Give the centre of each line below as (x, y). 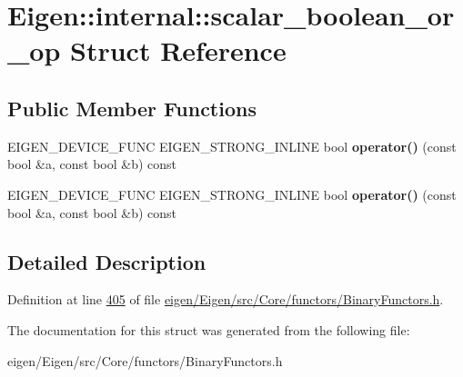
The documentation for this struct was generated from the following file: (209, 329)
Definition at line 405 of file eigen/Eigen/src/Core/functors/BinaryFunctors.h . (226, 299)
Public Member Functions (132, 108)
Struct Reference (178, 50)
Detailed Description (107, 261)
